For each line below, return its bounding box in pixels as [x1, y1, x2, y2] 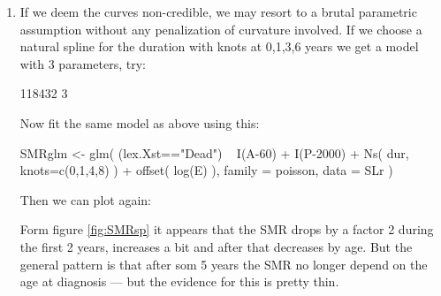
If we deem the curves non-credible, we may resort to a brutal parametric [19, 3, 417, 20]
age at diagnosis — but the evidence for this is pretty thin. [19, 272, 339, 291]
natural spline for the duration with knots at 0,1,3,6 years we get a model [19, 37, 419, 56]
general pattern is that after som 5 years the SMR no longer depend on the [19, 254, 428, 273]
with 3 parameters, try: [19, 54, 146, 72]
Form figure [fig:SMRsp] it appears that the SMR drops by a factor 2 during [19, 220, 434, 239]
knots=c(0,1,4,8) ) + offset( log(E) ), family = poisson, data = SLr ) [19, 161, 393, 179]
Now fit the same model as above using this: [19, 113, 260, 132]
